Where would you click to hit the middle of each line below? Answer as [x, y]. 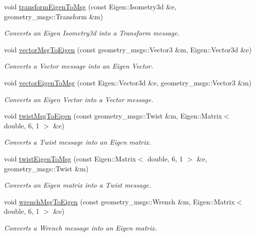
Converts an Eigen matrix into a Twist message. [78, 185]
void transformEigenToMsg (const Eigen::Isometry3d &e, [90, 6]
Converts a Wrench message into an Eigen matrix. [81, 227]
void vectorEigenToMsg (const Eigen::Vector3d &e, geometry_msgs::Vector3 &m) [128, 82]
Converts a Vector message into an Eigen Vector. [79, 66]
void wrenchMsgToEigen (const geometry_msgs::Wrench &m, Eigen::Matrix [119, 201]
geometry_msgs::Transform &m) [54, 16]
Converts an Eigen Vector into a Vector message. [79, 99]
